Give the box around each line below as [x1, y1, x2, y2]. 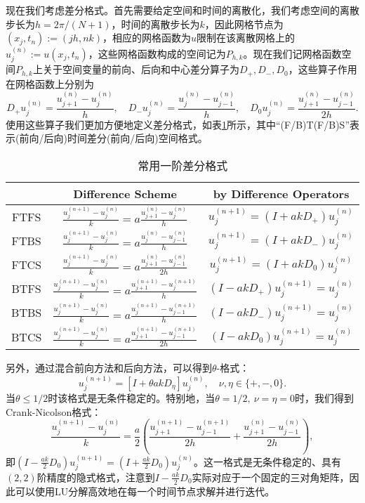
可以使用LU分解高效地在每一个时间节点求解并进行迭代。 [15, 483, 275, 498]
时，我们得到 [295, 391, 354, 405]
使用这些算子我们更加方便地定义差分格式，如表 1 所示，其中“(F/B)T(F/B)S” [6, 117, 350, 131]
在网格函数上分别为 [6, 76, 94, 91]
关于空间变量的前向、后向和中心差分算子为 [42, 62, 239, 77]
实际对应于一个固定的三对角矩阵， [192, 469, 350, 484]
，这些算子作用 [288, 62, 357, 77]
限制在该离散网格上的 [197, 30, 296, 45]
